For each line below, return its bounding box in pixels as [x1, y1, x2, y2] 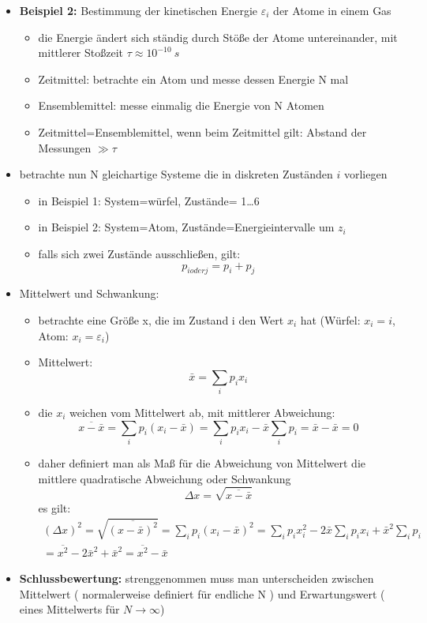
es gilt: [38, 499, 71, 516]
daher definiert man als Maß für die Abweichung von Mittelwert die [38, 454, 366, 471]
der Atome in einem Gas [273, 2, 391, 18]
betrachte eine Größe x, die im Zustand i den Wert [38, 311, 284, 328]
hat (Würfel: [300, 311, 361, 328]
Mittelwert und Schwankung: [19, 285, 159, 302]
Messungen [38, 139, 92, 156]
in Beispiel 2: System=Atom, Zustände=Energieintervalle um [38, 219, 335, 235]
